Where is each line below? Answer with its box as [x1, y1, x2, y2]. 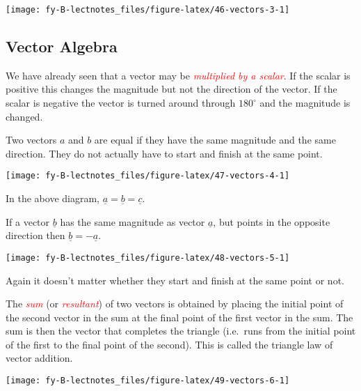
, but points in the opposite [213, 214, 330, 229]
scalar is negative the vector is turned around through [6, 95, 236, 110]
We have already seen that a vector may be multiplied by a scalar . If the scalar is [6, 68, 351, 82]
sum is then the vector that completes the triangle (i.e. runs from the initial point [6, 323, 356, 338]
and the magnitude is [259, 95, 351, 110]
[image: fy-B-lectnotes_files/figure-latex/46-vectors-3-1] [6, 5, 290, 15]
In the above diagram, [6, 191, 99, 206]
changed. [6, 109, 43, 123]
